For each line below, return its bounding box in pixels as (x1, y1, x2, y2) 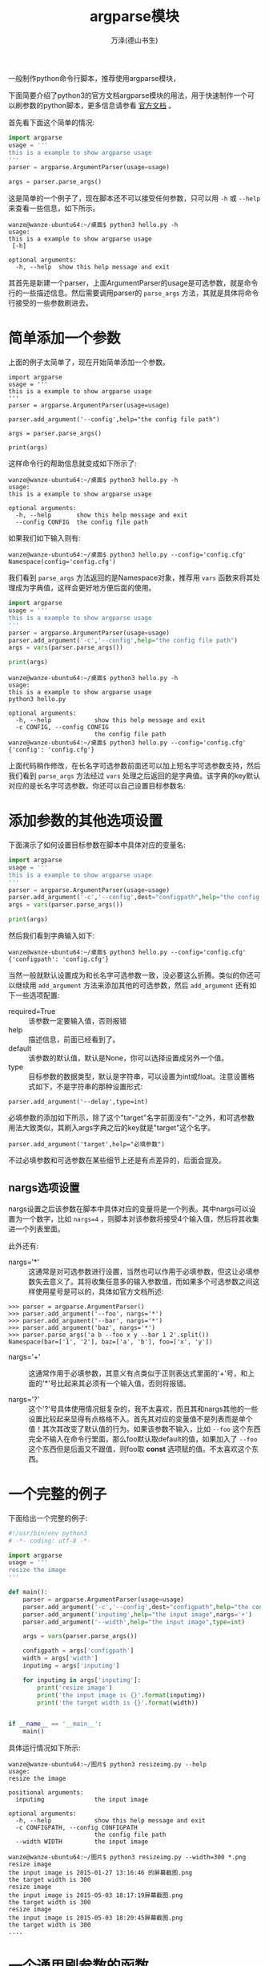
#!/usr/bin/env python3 (8, 1529, 88, 1537)
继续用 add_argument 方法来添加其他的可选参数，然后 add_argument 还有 (14, 980, 250, 991)
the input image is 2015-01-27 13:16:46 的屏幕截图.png (8, 1869, 193, 1877)
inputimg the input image (15, 1796, 149, 1804)
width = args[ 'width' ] (22, 1654, 98, 1663)
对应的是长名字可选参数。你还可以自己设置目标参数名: (8, 781, 187, 791)
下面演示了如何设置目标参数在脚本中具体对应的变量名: (8, 840, 187, 850)
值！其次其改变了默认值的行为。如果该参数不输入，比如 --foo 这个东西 (28, 1424, 261, 1433)
